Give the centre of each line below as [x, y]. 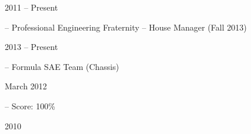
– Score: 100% [30, 105]
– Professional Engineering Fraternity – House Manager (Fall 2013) [126, 27]
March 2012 [26, 86]
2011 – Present [32, 7]
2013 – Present [32, 47]
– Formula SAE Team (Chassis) [62, 66]
